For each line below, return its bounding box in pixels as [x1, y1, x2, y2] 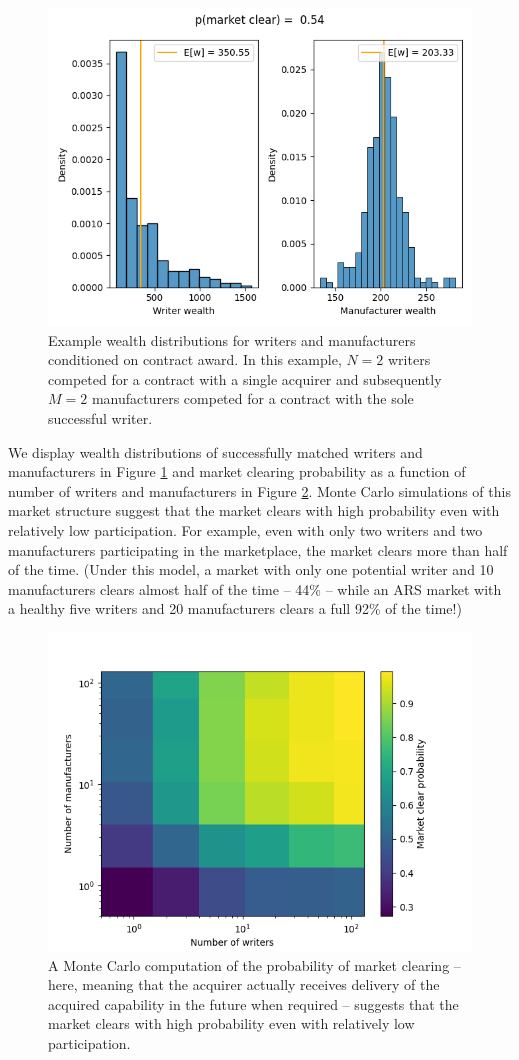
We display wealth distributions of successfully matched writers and [8, 441, 423, 462]
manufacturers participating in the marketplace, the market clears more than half [8, 539, 508, 560]
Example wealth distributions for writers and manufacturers [48, 329, 416, 350]
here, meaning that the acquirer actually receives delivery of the [48, 974, 440, 995]
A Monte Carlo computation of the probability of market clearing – [48, 954, 461, 975]
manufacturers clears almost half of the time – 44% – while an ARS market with [8, 578, 502, 599]
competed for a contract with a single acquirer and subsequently [48, 368, 442, 389]
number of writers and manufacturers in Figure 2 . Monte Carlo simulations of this [8, 480, 511, 501]
